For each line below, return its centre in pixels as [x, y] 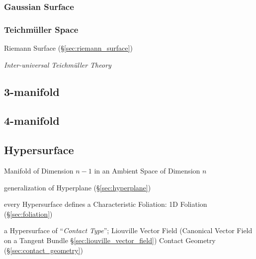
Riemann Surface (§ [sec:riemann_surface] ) [68, 48]
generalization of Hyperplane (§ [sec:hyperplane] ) [78, 187]
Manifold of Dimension [39, 171]
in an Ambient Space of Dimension [147, 171]
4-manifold [32, 121]
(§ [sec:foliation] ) [28, 214]
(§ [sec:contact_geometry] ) [43, 250]
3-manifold [32, 91]
